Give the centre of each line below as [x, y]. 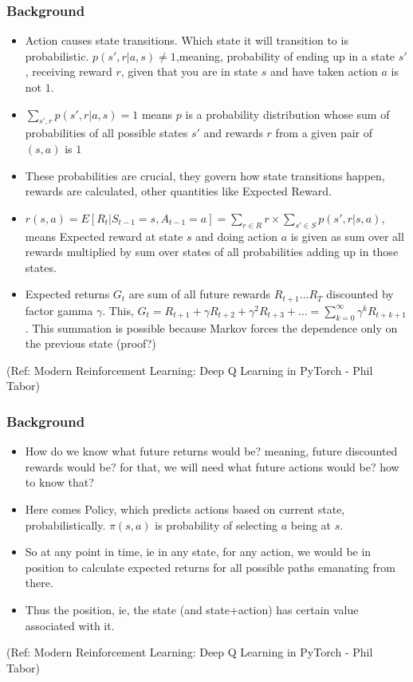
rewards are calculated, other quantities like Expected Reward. [178, 191]
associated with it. [70, 625]
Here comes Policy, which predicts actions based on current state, [185, 509]
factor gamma [59, 310]
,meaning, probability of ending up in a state [285, 55]
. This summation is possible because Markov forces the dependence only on [211, 327]
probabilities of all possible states [106, 133]
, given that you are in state [189, 71]
